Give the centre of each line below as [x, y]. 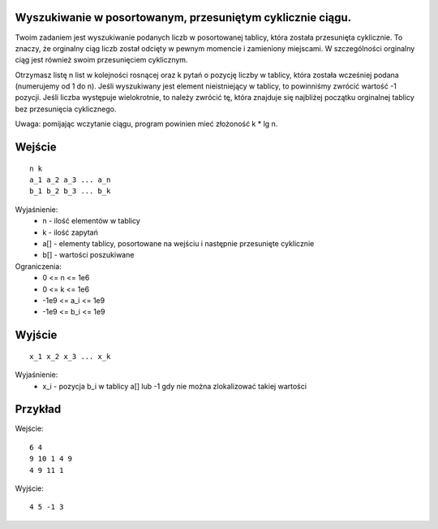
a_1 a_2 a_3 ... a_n [70, 180]
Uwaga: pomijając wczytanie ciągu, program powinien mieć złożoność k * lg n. [146, 124]
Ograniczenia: [39, 266]
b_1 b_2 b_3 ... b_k [70, 191]
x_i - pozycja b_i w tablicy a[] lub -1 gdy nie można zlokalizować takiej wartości [175, 386]
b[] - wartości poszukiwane [88, 255]
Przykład [38, 409]
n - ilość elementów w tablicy [92, 221]
